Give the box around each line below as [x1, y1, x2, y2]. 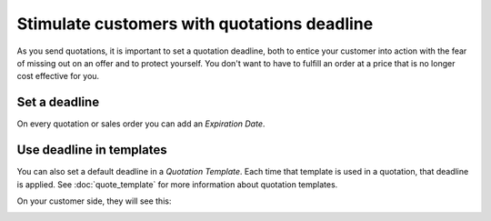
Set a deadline [16, 95, 100, 110]
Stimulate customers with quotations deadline [16, 14, 374, 34]
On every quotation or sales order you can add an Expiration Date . [16, 118, 266, 129]
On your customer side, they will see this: [16, 196, 172, 206]
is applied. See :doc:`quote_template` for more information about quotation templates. [16, 178, 338, 190]
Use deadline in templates [16, 142, 167, 158]
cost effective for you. [16, 71, 100, 82]
